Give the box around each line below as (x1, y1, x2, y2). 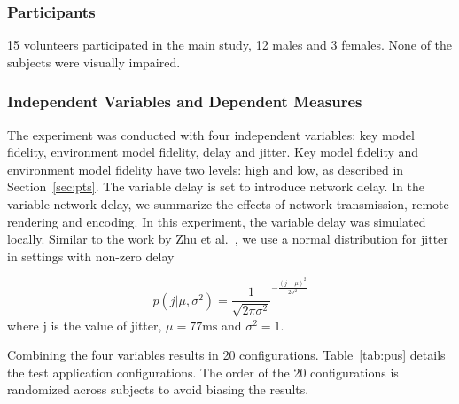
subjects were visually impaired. (7, 52, 181, 71)
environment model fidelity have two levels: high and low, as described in (7, 159, 404, 178)
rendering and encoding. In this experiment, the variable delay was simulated (7, 212, 426, 230)
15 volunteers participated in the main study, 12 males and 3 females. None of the (7, 35, 453, 54)
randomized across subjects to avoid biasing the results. (7, 380, 309, 399)
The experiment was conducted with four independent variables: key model (7, 125, 415, 144)
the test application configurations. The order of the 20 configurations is (7, 362, 399, 381)
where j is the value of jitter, (7, 315, 162, 334)
